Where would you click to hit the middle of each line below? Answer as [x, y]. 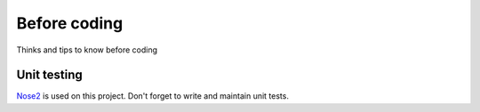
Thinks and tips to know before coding [87, 50]
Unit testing [50, 75]
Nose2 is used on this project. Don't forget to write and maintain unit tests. [152, 96]
